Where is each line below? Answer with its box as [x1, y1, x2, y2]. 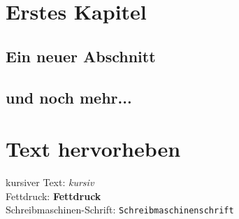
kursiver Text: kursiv [6, 175, 94, 190]
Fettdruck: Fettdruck [6, 188, 101, 203]
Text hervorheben [6, 134, 181, 163]
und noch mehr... [6, 86, 132, 108]
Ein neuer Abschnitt [6, 45, 156, 66]
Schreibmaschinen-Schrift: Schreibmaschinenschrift [6, 202, 234, 217]
